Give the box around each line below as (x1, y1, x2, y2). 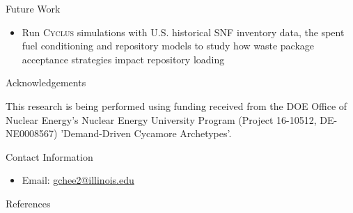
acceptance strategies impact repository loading (22, 52, 225, 66)
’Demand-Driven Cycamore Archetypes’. (61, 126, 232, 141)
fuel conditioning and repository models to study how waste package (22, 38, 315, 53)
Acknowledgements (6, 75, 86, 90)
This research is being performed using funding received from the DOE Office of (6, 98, 347, 113)
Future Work (6, 1, 61, 15)
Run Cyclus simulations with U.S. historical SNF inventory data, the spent (22, 24, 345, 39)
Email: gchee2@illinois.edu (22, 173, 134, 187)
